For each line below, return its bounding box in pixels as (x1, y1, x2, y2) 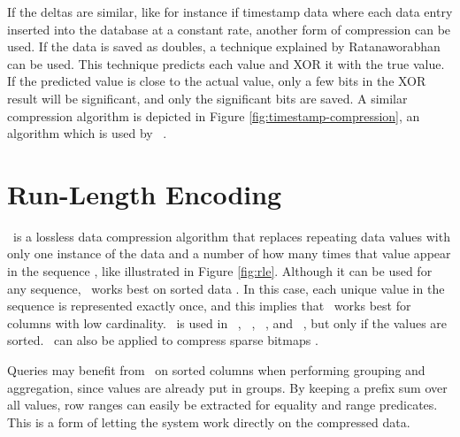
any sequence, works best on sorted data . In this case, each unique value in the (7, 279, 445, 297)
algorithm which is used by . (7, 124, 167, 142)
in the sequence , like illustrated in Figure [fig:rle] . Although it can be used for (7, 262, 433, 280)
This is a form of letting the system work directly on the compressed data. (7, 412, 410, 431)
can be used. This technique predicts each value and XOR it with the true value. (7, 54, 445, 73)
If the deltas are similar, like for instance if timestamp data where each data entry (7, 3, 453, 20)
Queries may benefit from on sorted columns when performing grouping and (7, 361, 425, 379)
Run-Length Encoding (7, 175, 282, 211)
